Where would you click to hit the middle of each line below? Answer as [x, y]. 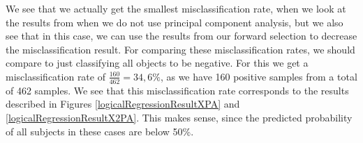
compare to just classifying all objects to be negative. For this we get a [157, 63]
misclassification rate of [55, 76]
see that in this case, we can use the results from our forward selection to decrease [181, 36]
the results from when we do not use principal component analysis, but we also [175, 22]
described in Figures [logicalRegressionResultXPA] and [123, 104]
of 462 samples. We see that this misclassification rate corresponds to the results [177, 90]
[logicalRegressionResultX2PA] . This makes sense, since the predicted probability [179, 117]
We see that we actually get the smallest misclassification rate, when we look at [176, 8]
